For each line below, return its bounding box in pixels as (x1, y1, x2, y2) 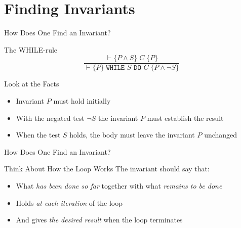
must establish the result (147, 112, 224, 123)
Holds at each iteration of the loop (16, 197, 123, 208)
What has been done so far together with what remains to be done (16, 180, 222, 191)
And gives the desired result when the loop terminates (16, 214, 183, 225)
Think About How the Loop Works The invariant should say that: (4, 163, 210, 174)
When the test (16, 129, 61, 140)
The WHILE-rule (4, 44, 58, 55)
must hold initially (53, 95, 111, 106)
